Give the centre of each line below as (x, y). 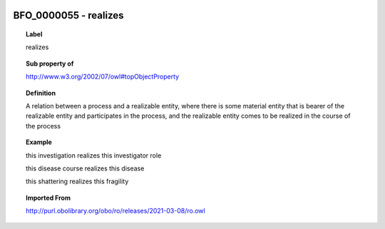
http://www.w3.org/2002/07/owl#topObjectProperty (103, 77)
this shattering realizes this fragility (77, 181)
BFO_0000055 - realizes (68, 15)
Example (39, 142)
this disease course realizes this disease (85, 168)
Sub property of (50, 63)
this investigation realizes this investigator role (94, 155)
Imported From (48, 198)
